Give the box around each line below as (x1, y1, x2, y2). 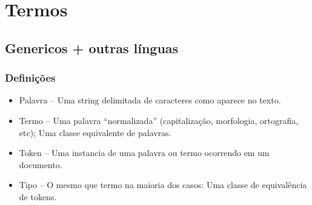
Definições (5, 70, 56, 85)
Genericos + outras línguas (5, 38, 179, 57)
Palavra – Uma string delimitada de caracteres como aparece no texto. (19, 94, 281, 106)
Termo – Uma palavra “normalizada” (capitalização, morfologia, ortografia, (19, 114, 299, 126)
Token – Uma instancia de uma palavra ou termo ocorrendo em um (19, 146, 270, 159)
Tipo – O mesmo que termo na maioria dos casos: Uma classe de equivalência (19, 178, 307, 191)
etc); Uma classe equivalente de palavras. (19, 126, 171, 138)
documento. (19, 158, 62, 171)
